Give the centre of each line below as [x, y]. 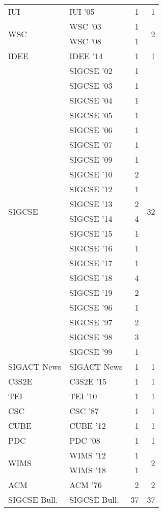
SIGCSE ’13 [91, 204]
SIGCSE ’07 [91, 145]
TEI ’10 [83, 396]
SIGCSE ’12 [91, 189]
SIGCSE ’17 [91, 263]
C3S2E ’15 [88, 381]
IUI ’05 [82, 11]
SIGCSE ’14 [91, 219]
